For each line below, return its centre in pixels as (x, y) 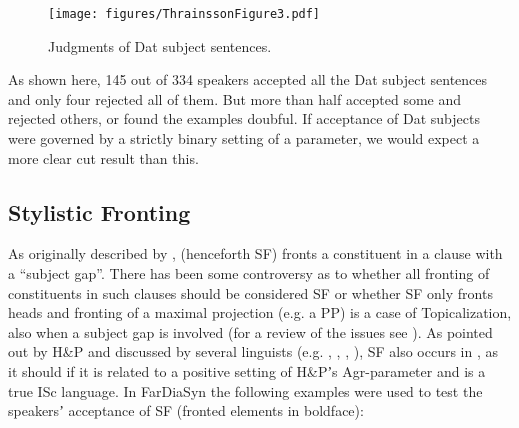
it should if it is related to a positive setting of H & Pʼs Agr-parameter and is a (247, 370)
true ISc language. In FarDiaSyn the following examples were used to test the (245, 390)
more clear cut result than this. (103, 157)
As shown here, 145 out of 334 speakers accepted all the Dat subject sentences (248, 79)
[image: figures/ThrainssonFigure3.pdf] (184, 14)
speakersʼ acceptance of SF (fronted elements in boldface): (186, 410)
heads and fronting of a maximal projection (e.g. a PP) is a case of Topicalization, (260, 312)
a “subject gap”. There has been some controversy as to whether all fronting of (249, 273)
